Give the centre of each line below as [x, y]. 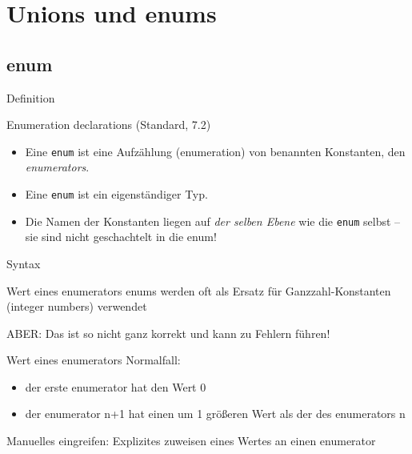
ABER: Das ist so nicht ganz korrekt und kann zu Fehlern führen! [168, 333]
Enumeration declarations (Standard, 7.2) [109, 125]
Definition [31, 97]
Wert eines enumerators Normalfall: [94, 360]
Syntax [24, 263]
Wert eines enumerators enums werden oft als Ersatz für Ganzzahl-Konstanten [199, 290]
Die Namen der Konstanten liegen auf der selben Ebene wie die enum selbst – [213, 221]
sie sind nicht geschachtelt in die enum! [121, 237]
